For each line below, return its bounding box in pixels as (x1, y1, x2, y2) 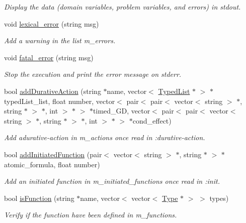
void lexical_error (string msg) (4, 18, 99, 29)
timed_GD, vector (93, 105, 150, 116)
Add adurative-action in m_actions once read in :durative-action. (4, 132, 205, 143)
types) (209, 192, 229, 203)
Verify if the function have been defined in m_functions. (4, 209, 177, 220)
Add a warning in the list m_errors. (4, 35, 116, 46)
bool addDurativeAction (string (4, 85, 101, 96)
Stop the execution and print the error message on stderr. (4, 69, 182, 79)
